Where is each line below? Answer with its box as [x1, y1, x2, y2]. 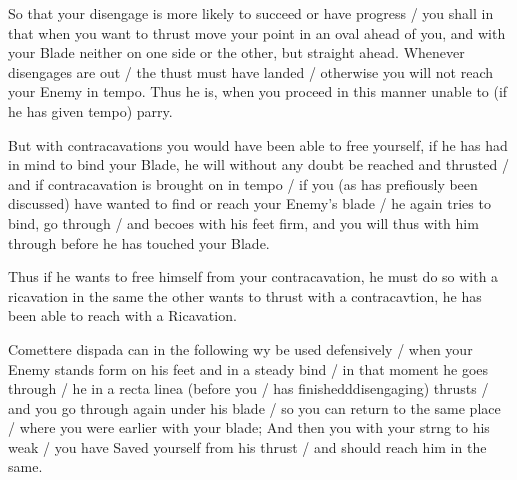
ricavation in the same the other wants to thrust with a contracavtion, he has [8, 285, 482, 306]
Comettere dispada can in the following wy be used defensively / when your [8, 338, 473, 359]
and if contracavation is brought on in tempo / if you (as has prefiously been [8, 173, 478, 194]
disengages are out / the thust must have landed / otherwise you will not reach [8, 61, 494, 82]
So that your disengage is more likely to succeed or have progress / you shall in [8, 3, 494, 23]
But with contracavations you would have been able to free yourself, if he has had [8, 134, 508, 155]
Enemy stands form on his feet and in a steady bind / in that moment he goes [8, 358, 489, 379]
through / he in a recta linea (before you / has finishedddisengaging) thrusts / [8, 378, 489, 399]
